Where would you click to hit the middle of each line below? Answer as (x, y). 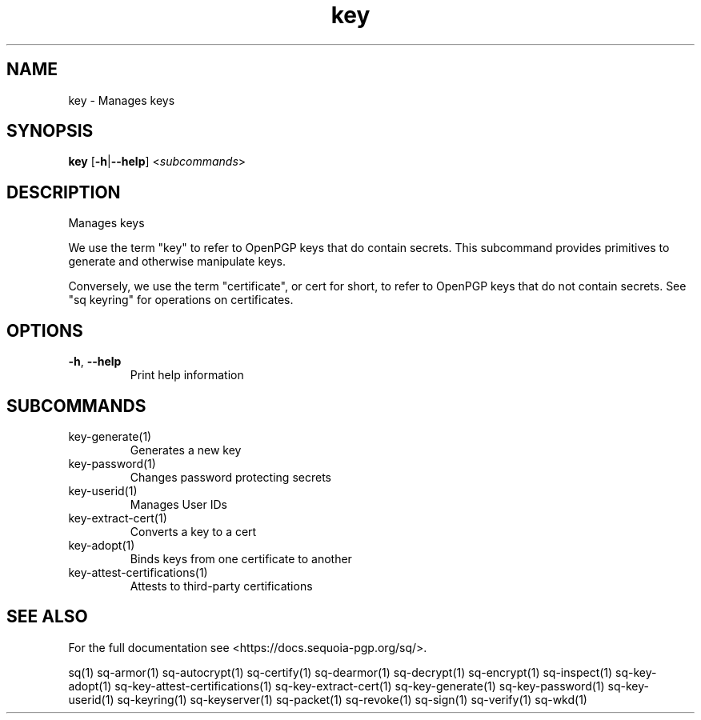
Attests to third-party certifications (221, 586)
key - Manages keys (122, 100)
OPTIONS (45, 330)
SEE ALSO (47, 617)
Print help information (187, 375)
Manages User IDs (178, 504)
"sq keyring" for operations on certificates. (181, 300)
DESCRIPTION (64, 192)
